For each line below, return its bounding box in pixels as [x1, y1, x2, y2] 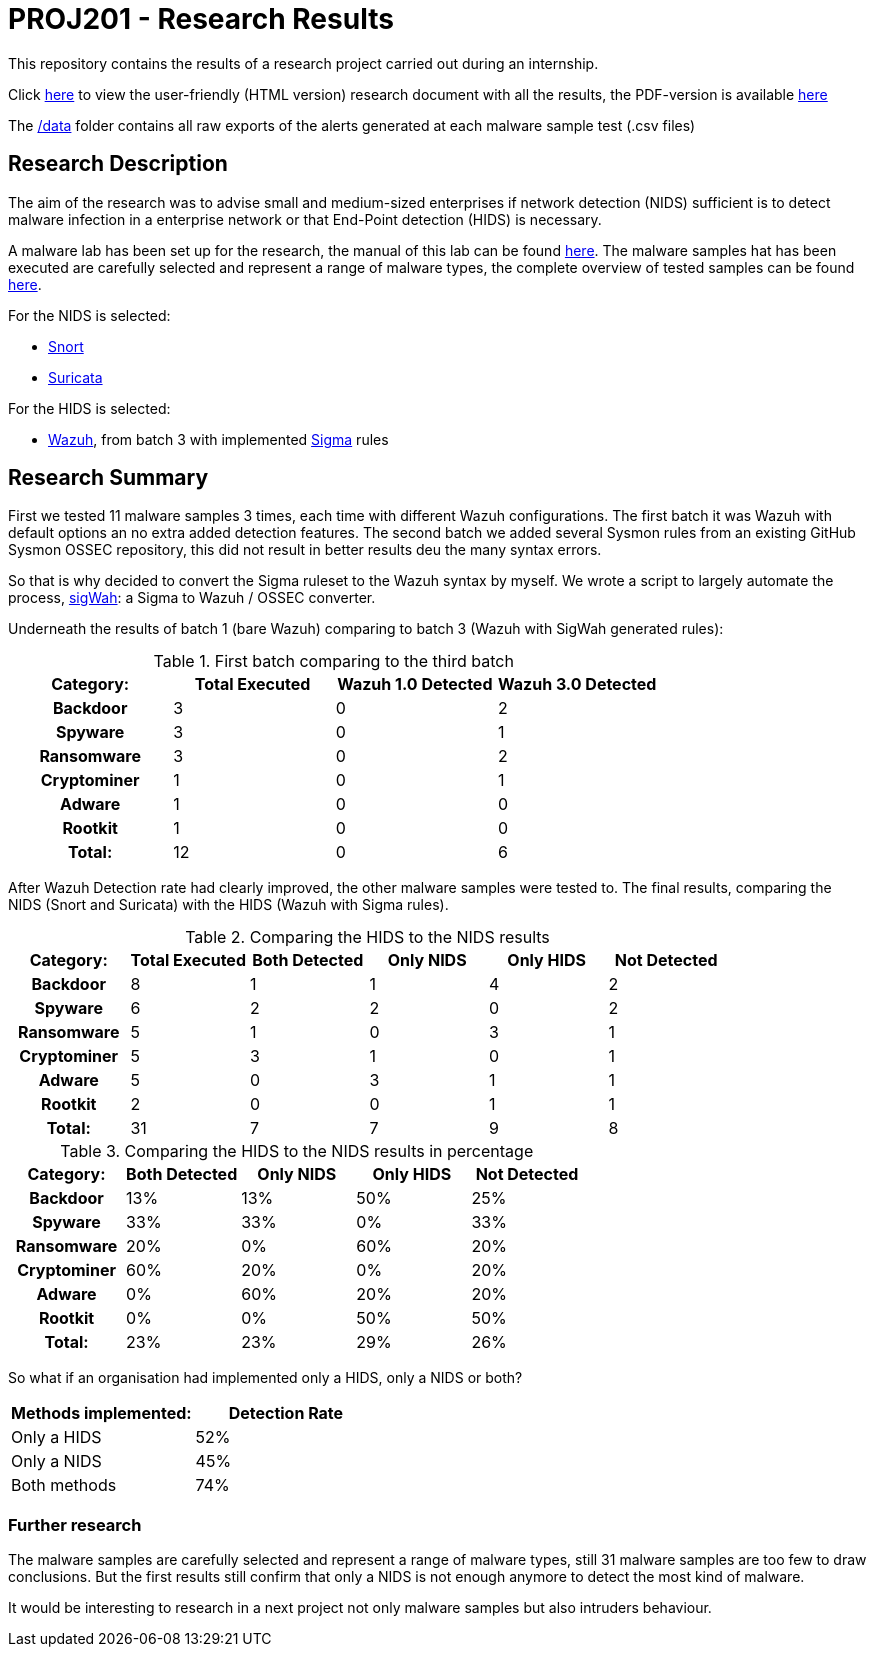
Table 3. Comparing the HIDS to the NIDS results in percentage [60, 1141, 534, 1162]
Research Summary [8, 465, 209, 491]
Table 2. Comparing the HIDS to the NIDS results [185, 927, 550, 948]
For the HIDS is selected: [8, 399, 171, 417]
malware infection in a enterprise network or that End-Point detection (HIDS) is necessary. [8, 210, 602, 228]
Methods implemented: [11, 1403, 192, 1424]
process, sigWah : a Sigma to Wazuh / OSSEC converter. [8, 589, 376, 607]
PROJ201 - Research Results [8, 2, 394, 36]
